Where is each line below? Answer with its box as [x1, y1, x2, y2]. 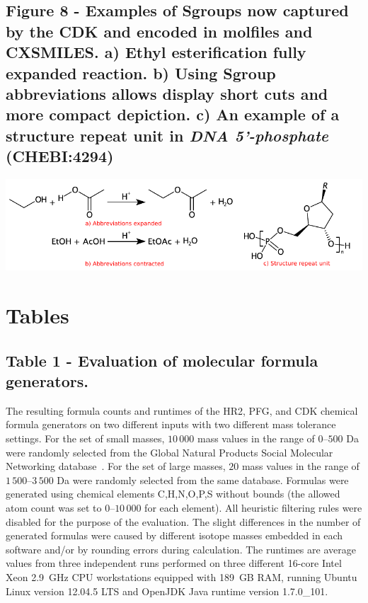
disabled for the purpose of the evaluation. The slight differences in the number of [6, 514, 361, 529]
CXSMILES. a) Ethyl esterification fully [6, 41, 306, 63]
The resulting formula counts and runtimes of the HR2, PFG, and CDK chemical [6, 403, 358, 418]
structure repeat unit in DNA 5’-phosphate [6, 124, 328, 146]
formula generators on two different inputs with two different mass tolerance [6, 417, 336, 432]
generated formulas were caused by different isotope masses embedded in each [6, 528, 343, 543]
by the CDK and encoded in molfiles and [6, 20, 313, 42]
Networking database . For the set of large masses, [6, 459, 226, 473]
